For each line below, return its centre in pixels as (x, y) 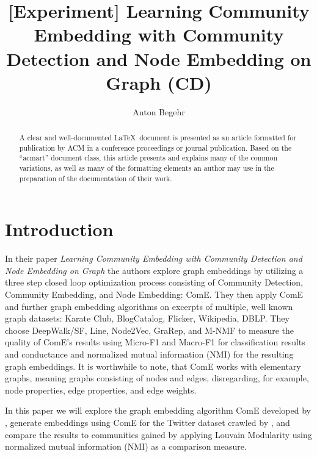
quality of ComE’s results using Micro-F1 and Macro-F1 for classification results (155, 342)
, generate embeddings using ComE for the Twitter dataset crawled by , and (148, 423)
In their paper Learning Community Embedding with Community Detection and (154, 258)
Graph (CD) (159, 82)
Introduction (59, 229)
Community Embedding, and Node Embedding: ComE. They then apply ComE (154, 294)
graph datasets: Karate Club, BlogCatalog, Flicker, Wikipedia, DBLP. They (147, 318)
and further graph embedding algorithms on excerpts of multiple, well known (149, 306)
